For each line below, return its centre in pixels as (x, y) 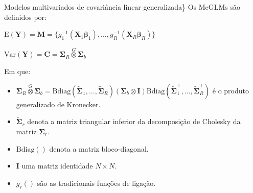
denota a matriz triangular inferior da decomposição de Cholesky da (134, 121)
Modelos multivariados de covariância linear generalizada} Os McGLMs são (122, 7)
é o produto (231, 90)
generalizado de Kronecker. (58, 104)
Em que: (17, 71)
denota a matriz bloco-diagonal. (99, 148)
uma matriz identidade (57, 166)
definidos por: (25, 17)
